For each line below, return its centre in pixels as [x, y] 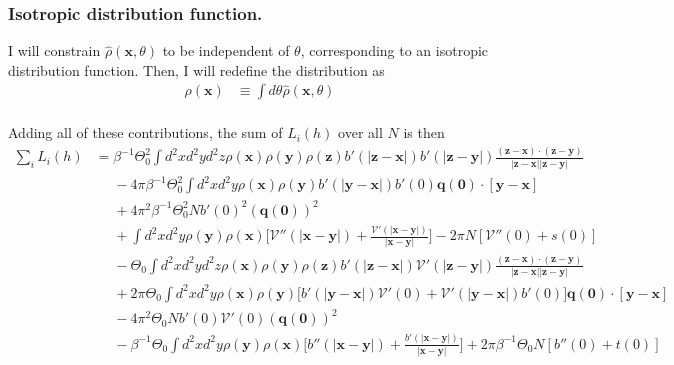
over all [360, 132]
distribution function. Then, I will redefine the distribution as [196, 69]
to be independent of [226, 50]
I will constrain [54, 50]
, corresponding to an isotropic [394, 50]
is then [424, 132]
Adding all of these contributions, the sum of [145, 132]
